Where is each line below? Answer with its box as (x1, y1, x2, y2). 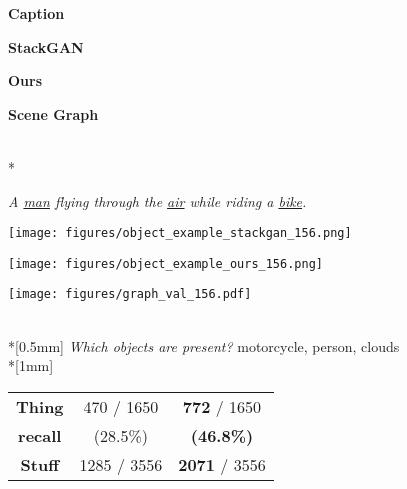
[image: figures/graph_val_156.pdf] (8, 287, 252, 302)
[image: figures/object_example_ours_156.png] (8, 256, 323, 271)
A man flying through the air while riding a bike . (8, 190, 307, 211)
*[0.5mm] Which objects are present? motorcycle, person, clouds (8, 335, 400, 356)
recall (18, 423, 62, 447)
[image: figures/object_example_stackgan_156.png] (8, 226, 352, 241)
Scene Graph (8, 103, 99, 124)
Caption (8, 3, 65, 23)
